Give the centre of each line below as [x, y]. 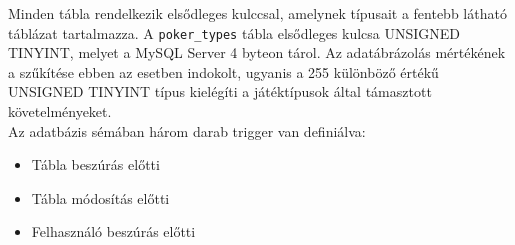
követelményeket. [60, 111]
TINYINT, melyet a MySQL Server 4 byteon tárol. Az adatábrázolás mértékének [257, 52]
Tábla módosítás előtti [100, 197]
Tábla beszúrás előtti [95, 164]
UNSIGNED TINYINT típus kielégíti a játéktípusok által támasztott [220, 91]
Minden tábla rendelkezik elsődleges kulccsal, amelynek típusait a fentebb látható [257, 13]
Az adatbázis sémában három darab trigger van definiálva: [187, 130]
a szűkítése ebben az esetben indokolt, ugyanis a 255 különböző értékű [223, 71]
